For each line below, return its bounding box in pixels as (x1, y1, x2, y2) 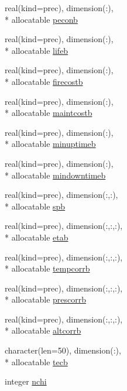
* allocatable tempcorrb (5, 262, 90, 275)
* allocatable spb (5, 200, 66, 212)
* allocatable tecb (5, 355, 68, 368)
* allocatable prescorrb (5, 293, 87, 306)
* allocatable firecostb (5, 75, 83, 87)
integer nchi (5, 375, 47, 387)
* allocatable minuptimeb (5, 138, 96, 150)
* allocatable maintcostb (5, 107, 92, 119)
